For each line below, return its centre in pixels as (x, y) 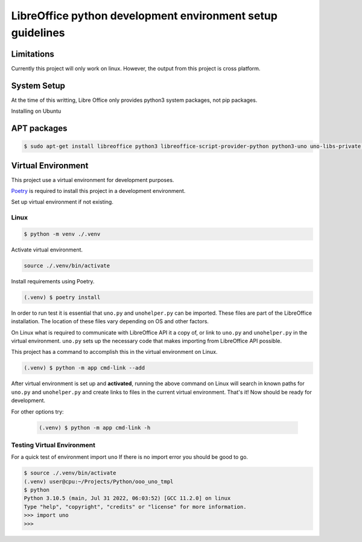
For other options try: (37, 411)
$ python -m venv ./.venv (62, 234)
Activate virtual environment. (47, 250)
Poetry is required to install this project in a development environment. (98, 191)
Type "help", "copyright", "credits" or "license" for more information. (135, 507)
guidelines (38, 33)
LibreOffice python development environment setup (144, 16)
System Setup (38, 85)
